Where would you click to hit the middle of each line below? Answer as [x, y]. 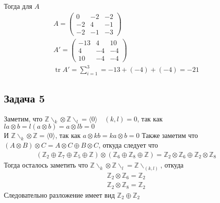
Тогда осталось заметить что [46, 164]
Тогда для [18, 6]
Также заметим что [170, 135]
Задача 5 [25, 98]
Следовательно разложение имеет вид [59, 195]
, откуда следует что [128, 145]
